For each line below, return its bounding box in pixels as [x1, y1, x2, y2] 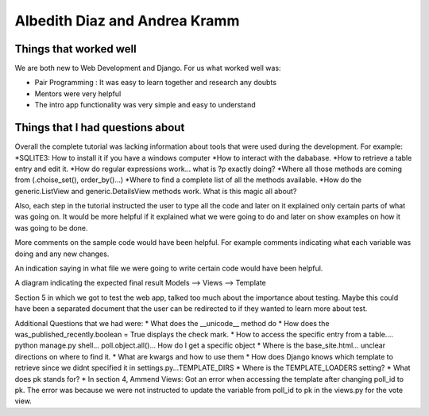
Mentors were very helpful [34, 88, 122, 99]
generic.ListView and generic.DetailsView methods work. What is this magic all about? [14, 186, 297, 196]
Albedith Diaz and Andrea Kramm [14, 12, 240, 29]
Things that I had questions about [14, 121, 185, 134]
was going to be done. [14, 223, 88, 232]
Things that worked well [14, 42, 137, 56]
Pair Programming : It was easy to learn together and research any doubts [34, 78, 277, 87]
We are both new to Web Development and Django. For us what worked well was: [14, 64, 281, 73]
